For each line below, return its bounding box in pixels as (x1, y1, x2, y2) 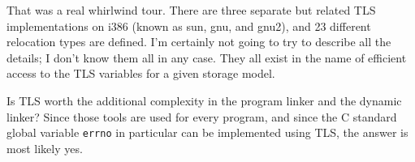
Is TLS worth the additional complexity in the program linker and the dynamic (6, 92, 402, 109)
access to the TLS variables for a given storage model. (6, 65, 275, 82)
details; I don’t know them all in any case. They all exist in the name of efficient (6, 49, 407, 66)
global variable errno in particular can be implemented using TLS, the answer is (6, 124, 409, 141)
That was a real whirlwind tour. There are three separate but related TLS (6, 2, 376, 18)
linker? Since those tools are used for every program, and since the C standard (6, 108, 397, 125)
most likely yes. (6, 139, 83, 156)
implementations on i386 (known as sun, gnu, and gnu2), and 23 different (6, 17, 371, 34)
